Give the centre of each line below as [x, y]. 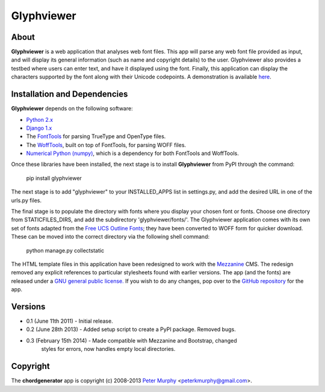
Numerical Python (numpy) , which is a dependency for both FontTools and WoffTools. [132, 153]
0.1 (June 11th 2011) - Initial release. [70, 321]
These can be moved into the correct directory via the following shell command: [110, 237]
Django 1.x [39, 128]
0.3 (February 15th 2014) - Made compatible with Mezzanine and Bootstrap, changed [132, 340]
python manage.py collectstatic [65, 250]
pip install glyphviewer [54, 178]
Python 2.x [40, 119]
